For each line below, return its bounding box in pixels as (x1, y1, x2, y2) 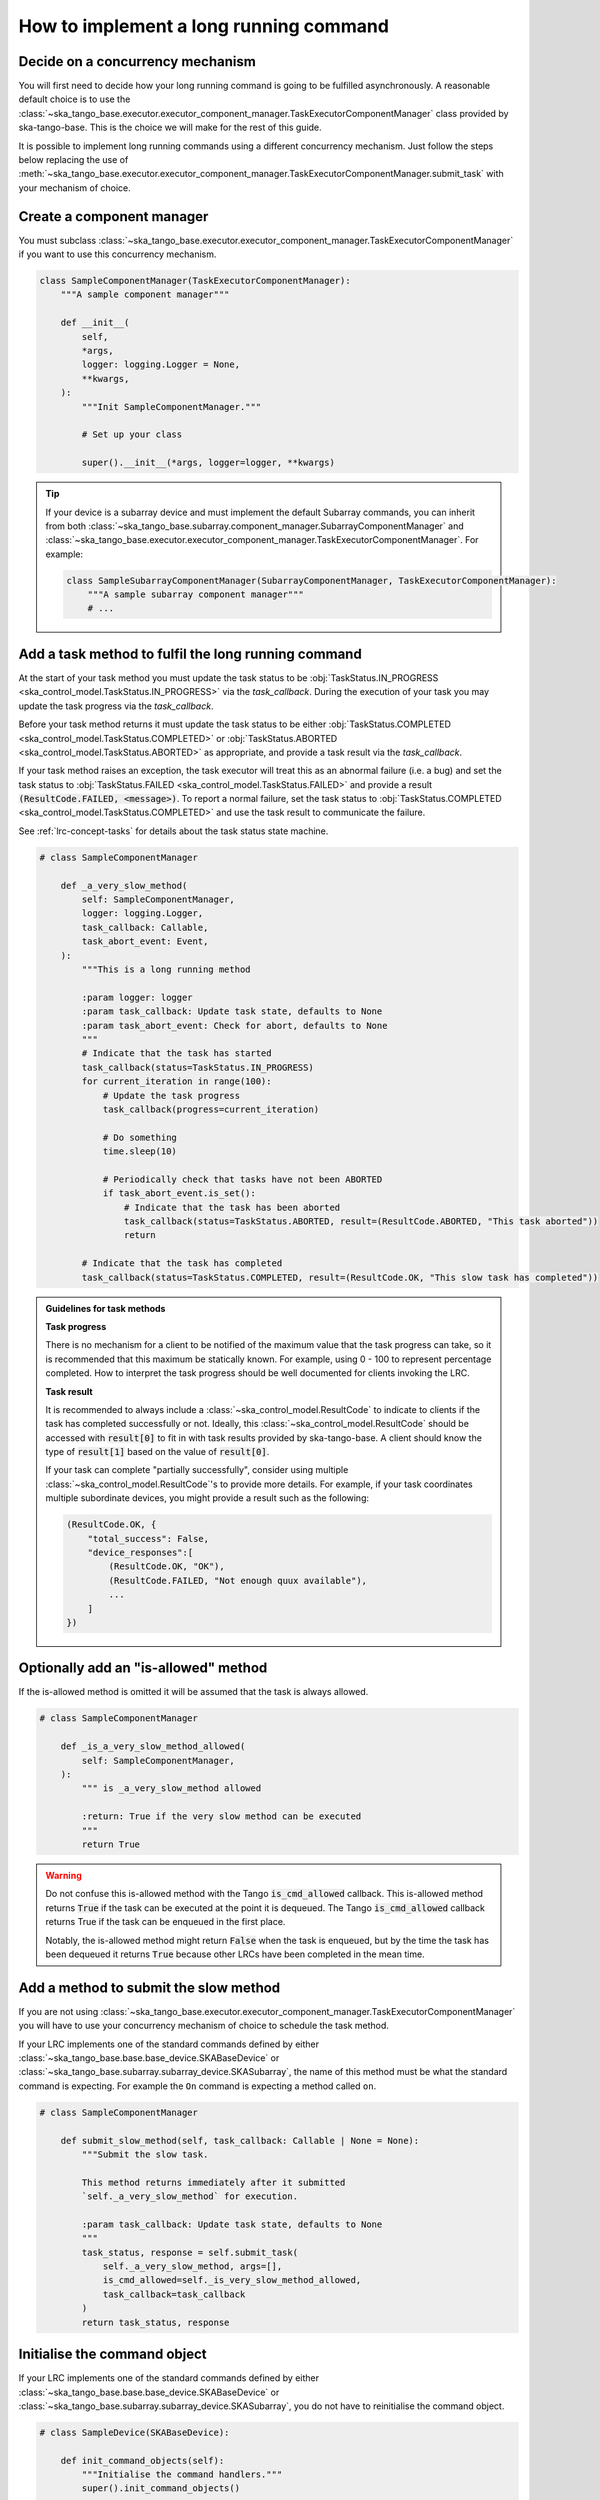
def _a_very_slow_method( (60, 880, 188, 891)
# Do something (102, 1131, 177, 1143)
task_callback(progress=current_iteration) (102, 1103, 320, 1115)
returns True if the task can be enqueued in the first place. (45, 1916, 286, 1928)
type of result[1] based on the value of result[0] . (45, 1446, 270, 1458)
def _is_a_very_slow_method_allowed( (60, 1741, 246, 1752)
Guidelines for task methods (45, 1302, 166, 1314)
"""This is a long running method (81, 963, 251, 975)
